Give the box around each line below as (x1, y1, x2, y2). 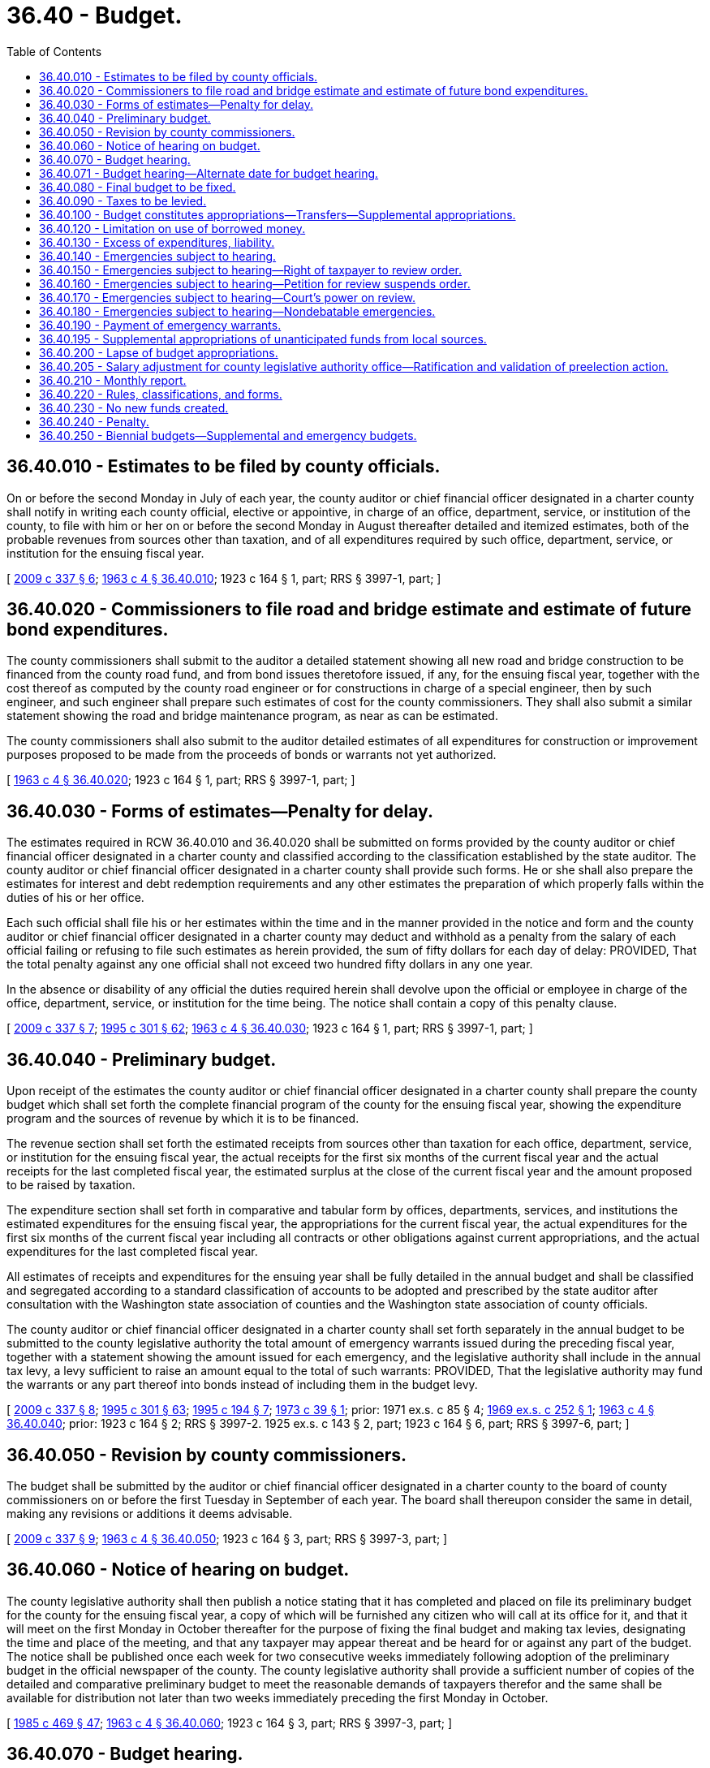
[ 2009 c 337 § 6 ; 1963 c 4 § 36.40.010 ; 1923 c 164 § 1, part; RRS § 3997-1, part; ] (6, 571, 441, 585)
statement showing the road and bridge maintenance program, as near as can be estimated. (6, 709, 498, 723)
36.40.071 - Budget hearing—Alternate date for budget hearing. (39, 166, 379, 180)
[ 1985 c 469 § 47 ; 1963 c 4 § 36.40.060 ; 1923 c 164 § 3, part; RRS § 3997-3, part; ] (6, 1715, 453, 1730)
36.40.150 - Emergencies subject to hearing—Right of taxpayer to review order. (39, 262, 462, 277)
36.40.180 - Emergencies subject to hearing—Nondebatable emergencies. (39, 304, 436, 318)
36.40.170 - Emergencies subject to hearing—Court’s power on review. (39, 290, 416, 304)
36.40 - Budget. (6, 2, 183, 29)
